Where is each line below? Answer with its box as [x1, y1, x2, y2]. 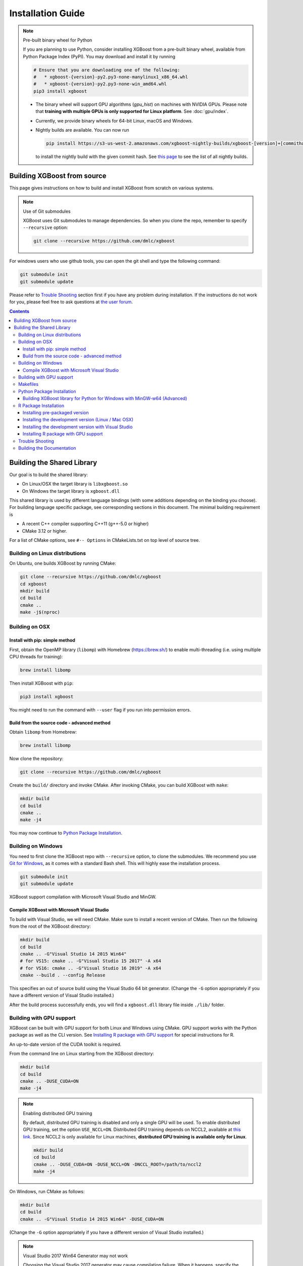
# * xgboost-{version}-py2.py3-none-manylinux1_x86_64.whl [33, 74, 188, 80]
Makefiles [18, 381, 39, 387]
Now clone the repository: [9, 756, 64, 762]
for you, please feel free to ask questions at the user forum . [9, 299, 133, 305]
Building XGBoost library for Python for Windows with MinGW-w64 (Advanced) [23, 395, 187, 402]
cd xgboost [20, 581, 47, 587]
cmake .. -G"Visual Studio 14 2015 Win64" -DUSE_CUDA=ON [20, 1216, 164, 1222]
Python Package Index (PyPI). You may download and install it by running [23, 53, 176, 59]
